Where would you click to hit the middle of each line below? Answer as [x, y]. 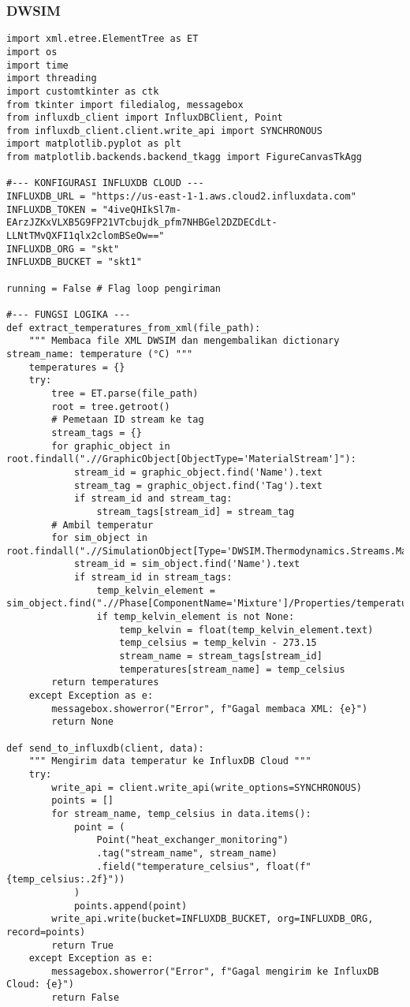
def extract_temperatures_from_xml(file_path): [134, 328]
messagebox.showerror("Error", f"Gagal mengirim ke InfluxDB [215, 971]
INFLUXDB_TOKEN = [52, 209]
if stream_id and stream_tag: [153, 499]
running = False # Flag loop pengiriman [114, 288]
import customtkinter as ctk [83, 91]
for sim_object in [99, 538]
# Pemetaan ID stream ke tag [128, 420]
